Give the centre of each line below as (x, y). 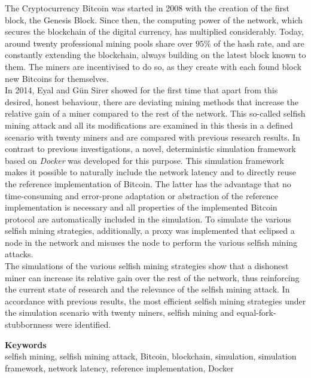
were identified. (83, 324)
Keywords (26, 344)
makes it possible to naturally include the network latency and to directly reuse (150, 172)
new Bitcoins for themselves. (57, 78)
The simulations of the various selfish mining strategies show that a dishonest (147, 266)
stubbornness (29, 324)
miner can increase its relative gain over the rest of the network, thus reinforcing (152, 277)
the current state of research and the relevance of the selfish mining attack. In (147, 289)
